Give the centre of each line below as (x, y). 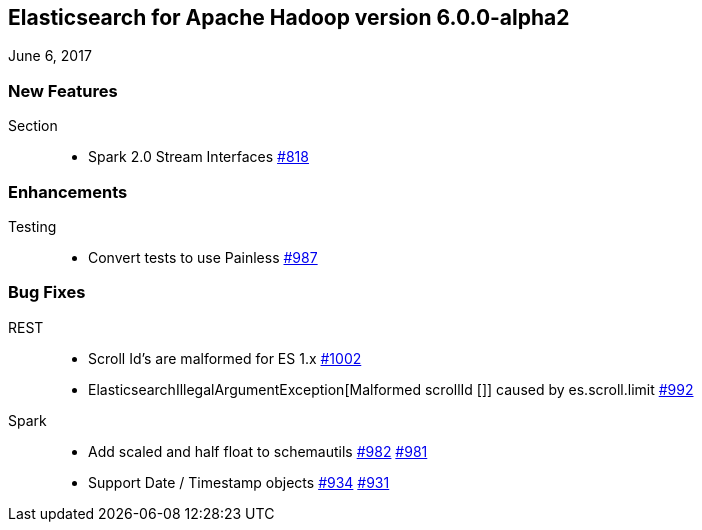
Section (33, 126)
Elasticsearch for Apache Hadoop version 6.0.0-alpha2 (289, 17)
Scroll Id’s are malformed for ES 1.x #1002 (225, 358)
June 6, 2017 (50, 56)
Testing (32, 226)
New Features (63, 90)
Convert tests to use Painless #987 (203, 257)
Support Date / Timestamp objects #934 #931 (239, 482)
